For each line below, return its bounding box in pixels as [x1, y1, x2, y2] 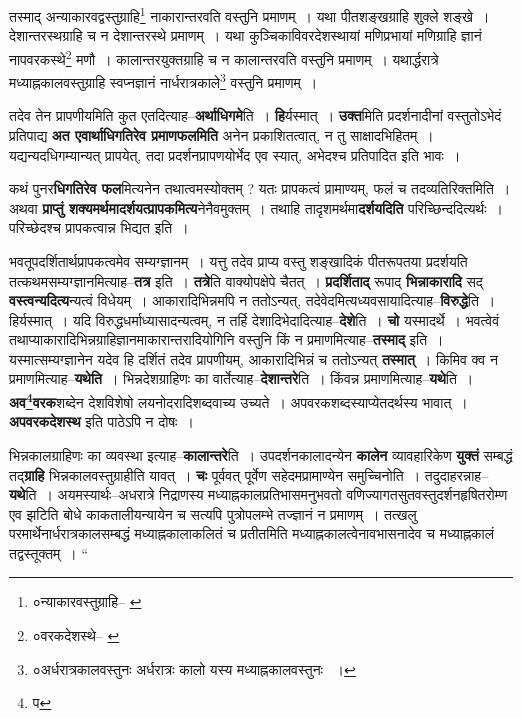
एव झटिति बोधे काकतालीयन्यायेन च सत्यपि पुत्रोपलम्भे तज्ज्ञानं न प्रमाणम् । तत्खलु [9, 503, 417, 524]
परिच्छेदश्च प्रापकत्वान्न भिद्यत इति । [9, 217, 189, 238]
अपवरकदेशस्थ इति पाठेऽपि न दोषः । [9, 411, 194, 432]
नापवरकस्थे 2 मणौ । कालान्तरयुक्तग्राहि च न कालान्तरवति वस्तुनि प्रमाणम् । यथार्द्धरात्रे [9, 45, 439, 69]
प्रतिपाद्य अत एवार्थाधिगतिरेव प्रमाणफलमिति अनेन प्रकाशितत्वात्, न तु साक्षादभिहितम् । [9, 124, 434, 145]
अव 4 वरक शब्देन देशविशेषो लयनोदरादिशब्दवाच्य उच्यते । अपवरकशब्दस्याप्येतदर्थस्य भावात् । [9, 389, 468, 412]
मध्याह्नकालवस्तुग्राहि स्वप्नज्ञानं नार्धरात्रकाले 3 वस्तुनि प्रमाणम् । [9, 69, 318, 92]
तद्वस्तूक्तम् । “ [9, 542, 89, 563]
